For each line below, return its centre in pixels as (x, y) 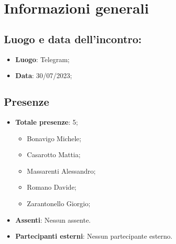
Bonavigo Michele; (54, 138)
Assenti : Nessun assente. (53, 220)
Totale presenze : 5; (47, 122)
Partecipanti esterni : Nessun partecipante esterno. (94, 236)
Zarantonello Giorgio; (59, 203)
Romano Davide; (52, 187)
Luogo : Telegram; (42, 59)
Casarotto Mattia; (54, 155)
